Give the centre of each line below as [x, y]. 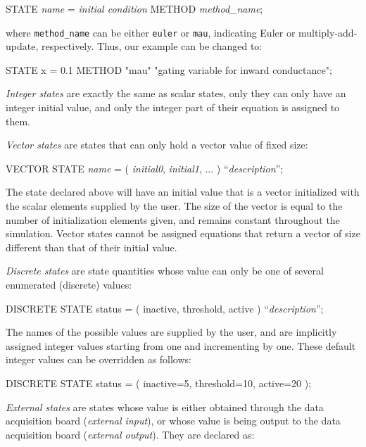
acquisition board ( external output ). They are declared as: [130, 434]
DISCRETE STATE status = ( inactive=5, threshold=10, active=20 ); [159, 383]
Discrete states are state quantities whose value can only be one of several [165, 271]
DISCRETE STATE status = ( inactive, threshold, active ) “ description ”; [165, 308]
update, [22, 46]
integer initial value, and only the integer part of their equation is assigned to [173, 107]
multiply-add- [328, 32]
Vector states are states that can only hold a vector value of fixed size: [157, 145]
